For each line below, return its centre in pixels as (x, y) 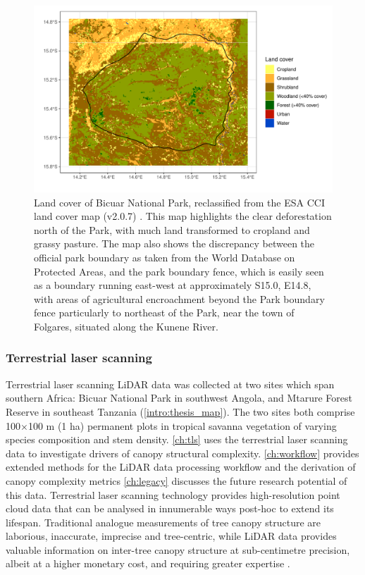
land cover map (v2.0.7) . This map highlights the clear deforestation (183, 216)
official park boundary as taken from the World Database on (165, 257)
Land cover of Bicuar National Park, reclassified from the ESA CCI (179, 202)
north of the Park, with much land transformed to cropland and (172, 229)
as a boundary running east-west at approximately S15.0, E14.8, (173, 285)
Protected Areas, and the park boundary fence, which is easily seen (179, 271)
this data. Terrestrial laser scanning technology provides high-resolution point (173, 494)
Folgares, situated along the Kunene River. (126, 326)
